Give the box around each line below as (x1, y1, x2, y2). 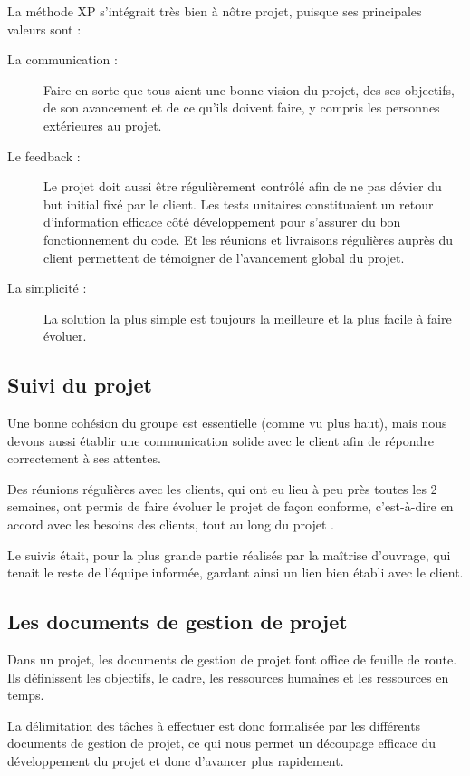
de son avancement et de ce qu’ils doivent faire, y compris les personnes (43, 98, 440, 117)
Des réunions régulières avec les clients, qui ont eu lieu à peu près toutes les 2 (7, 479, 437, 498)
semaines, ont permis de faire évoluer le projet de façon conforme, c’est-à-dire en (7, 497, 454, 516)
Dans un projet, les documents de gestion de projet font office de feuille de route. (7, 650, 457, 669)
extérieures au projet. (43, 115, 162, 134)
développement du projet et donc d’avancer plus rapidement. (7, 752, 344, 771)
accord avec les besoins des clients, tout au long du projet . (7, 515, 334, 534)
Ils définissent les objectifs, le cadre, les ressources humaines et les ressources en (7, 667, 449, 686)
